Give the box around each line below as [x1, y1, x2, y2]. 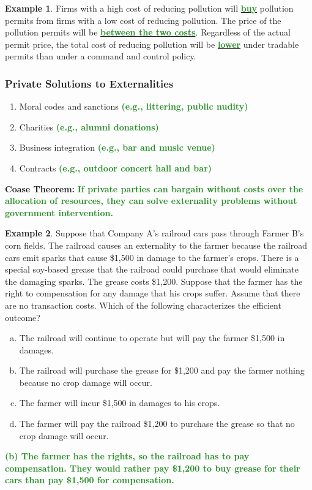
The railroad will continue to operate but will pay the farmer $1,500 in [19, 331, 285, 344]
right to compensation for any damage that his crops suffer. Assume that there [5, 287, 300, 300]
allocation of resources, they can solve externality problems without [5, 194, 297, 207]
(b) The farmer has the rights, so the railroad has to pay [5, 450, 250, 462]
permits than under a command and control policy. [5, 50, 196, 62]
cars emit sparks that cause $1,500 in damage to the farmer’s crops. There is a [5, 251, 299, 263]
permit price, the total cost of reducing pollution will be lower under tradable [5, 37, 299, 50]
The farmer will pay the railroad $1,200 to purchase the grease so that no [19, 417, 295, 430]
